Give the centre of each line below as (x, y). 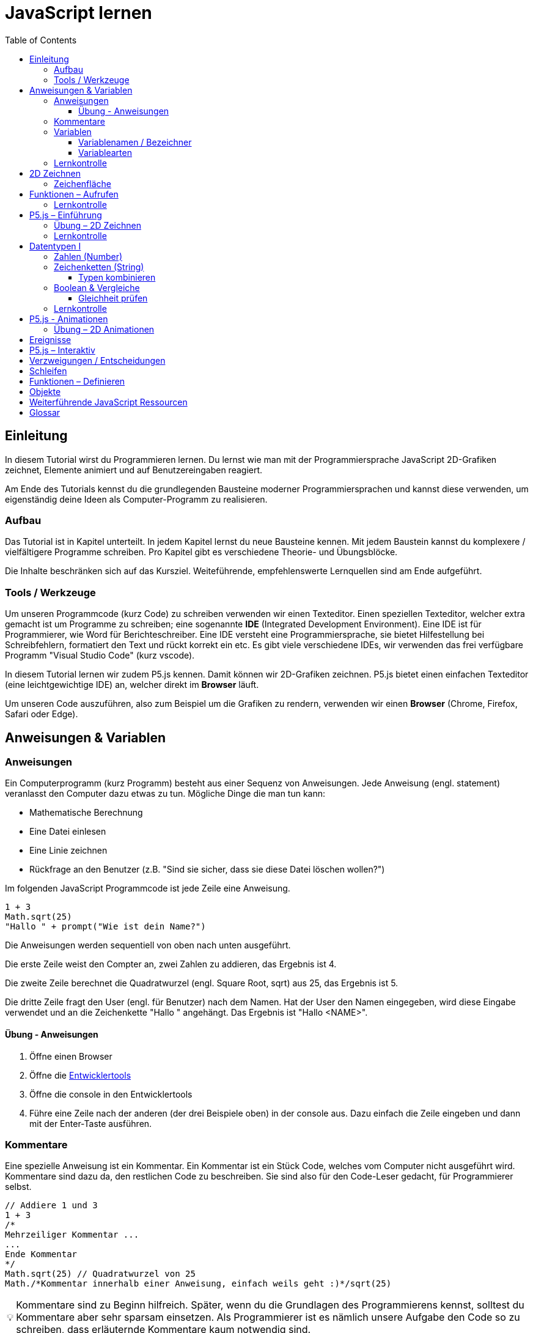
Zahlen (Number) (88, 256)
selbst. (18, 1187)
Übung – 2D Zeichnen (97, 225)
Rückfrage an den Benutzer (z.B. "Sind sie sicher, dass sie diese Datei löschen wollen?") (207, 870)
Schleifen (48, 371)
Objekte (45, 391)
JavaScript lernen (79, 13)
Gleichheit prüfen (113, 298)
